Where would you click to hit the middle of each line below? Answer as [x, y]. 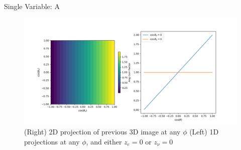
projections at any [52, 141]
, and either [104, 141]
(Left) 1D [204, 132]
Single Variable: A [32, 6]
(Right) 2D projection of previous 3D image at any [102, 132]
